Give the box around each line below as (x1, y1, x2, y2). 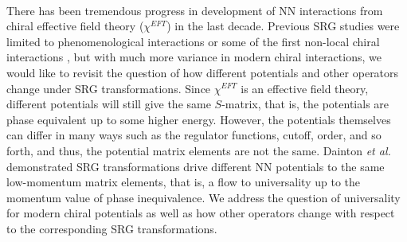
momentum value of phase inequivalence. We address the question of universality (6, 189, 401, 205)
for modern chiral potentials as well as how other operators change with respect (6, 205, 395, 221)
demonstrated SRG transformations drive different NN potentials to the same (6, 158, 385, 174)
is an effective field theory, (241, 80, 369, 96)
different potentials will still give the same (6, 96, 211, 112)
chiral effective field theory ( (6, 18, 144, 34)
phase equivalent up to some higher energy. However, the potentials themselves (6, 111, 391, 127)
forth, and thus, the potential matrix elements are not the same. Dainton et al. (6, 142, 391, 158)
